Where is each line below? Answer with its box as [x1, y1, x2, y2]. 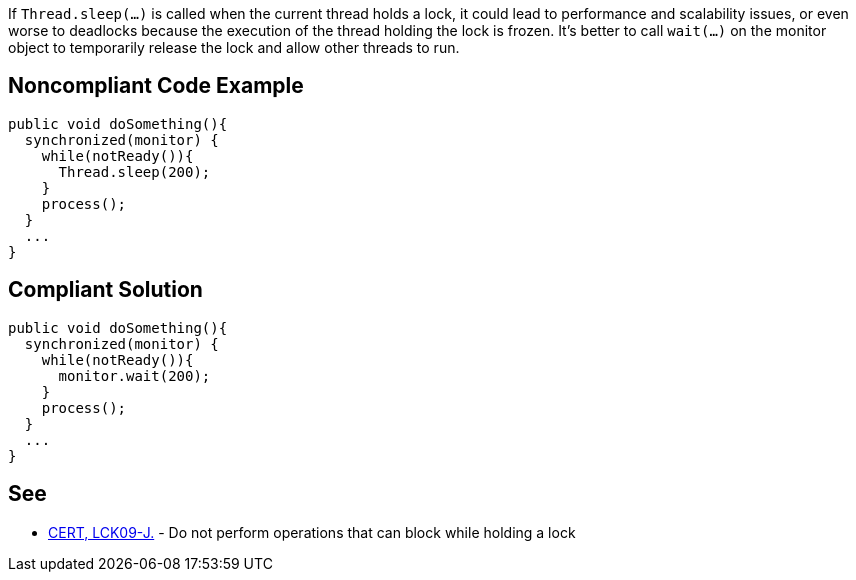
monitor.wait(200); [58, 367, 211, 384]
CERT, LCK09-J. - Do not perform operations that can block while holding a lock [48, 523, 576, 541]
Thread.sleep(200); [58, 163, 211, 180]
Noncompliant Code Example [8, 73, 304, 99]
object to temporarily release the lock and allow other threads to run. [8, 39, 460, 56]
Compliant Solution [8, 277, 203, 303]
